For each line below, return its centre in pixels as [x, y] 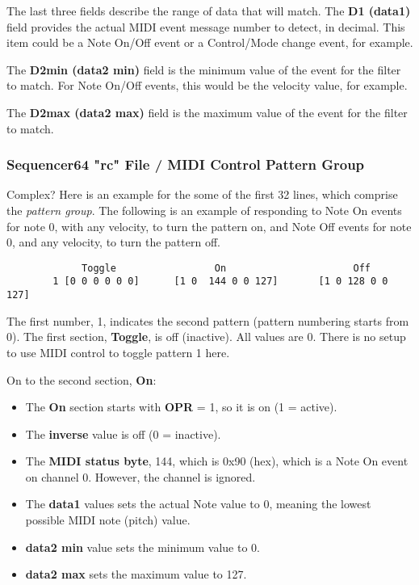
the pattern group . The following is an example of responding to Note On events [204, 210]
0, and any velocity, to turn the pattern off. [113, 242]
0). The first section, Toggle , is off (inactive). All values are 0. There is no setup [206, 337]
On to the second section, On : [82, 379]
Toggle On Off [226, 268]
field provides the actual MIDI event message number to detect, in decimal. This [206, 26]
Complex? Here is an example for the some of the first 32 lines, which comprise [202, 194]
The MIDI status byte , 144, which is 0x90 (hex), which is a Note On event [217, 461]
